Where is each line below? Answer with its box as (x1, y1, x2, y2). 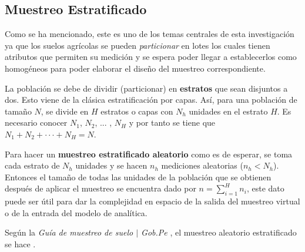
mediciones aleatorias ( (161, 159, 243, 172)
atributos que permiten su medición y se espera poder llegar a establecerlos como (5, 51, 297, 63)
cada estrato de (5, 159, 60, 172)
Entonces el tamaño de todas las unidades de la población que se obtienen (5, 170, 272, 183)
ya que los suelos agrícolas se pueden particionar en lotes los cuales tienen (5, 39, 270, 51)
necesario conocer (5, 116, 68, 129)
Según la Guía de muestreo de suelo (5, 226, 133, 238)
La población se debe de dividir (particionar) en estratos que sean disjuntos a (5, 82, 288, 94)
